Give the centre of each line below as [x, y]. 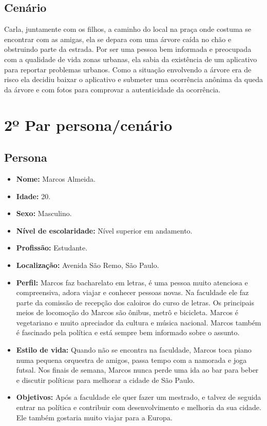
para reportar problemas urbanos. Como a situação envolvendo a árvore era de [128, 69]
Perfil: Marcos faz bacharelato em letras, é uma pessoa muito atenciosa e [132, 282]
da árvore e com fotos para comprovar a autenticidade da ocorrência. [112, 89]
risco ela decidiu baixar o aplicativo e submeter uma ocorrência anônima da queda [133, 79]
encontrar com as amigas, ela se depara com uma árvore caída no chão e [118, 39]
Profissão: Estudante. [52, 248]
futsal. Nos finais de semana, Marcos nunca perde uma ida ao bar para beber [137, 370]
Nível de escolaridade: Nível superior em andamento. [104, 230]
